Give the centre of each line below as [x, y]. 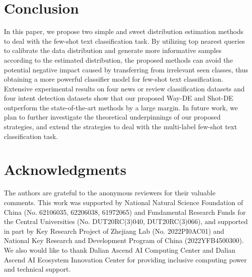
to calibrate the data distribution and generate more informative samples [113, 50]
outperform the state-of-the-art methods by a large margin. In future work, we [121, 107]
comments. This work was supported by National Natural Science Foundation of [124, 202]
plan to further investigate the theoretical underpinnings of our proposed [112, 117]
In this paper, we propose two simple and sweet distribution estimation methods [124, 31]
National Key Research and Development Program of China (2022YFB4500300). [124, 240]
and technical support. [37, 269]
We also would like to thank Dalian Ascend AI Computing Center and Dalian [120, 250]
